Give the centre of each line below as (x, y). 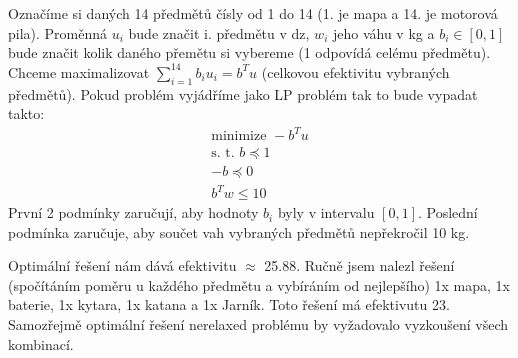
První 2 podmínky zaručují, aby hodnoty (133, 212)
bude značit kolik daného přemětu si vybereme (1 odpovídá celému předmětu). (249, 52)
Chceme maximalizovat (79, 71)
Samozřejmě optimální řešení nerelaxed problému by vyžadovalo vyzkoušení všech (258, 324)
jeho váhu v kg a (383, 32)
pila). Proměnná (58, 32)
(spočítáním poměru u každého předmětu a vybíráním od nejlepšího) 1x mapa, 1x (259, 284)
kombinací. (41, 343)
